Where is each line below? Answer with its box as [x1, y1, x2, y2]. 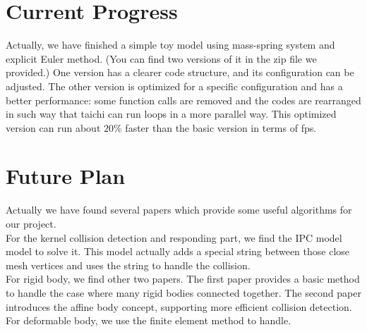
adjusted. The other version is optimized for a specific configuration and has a [6, 78, 343, 93]
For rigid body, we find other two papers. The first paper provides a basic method [6, 271, 360, 286]
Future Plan [6, 161, 126, 190]
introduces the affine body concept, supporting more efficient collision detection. [6, 299, 352, 314]
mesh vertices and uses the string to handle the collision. [6, 257, 251, 272]
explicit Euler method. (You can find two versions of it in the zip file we [6, 51, 317, 66]
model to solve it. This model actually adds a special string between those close [6, 244, 350, 259]
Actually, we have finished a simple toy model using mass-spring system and [6, 37, 335, 52]
